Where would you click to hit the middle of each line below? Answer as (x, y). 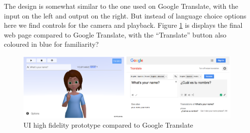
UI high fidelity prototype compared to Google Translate (108, 125)
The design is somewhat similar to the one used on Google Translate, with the (121, 6)
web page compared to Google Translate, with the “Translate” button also (115, 34)
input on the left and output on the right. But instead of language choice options (125, 15)
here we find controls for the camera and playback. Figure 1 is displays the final (123, 25)
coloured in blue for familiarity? (52, 44)
